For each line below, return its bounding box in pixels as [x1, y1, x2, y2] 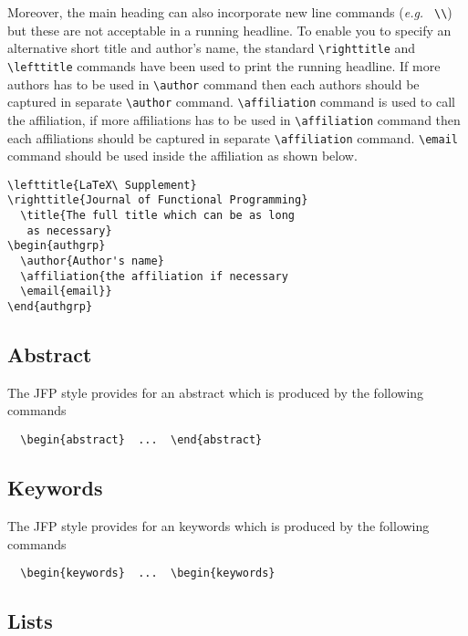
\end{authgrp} [7, 300, 93, 314]
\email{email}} [20, 285, 112, 298]
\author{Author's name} [20, 255, 164, 268]
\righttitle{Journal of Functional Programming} [7, 193, 308, 207]
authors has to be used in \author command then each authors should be [7, 74, 420, 93]
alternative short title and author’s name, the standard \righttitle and [7, 38, 416, 57]
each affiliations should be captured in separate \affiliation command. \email [7, 128, 458, 147]
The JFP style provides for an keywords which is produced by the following [7, 516, 430, 535]
